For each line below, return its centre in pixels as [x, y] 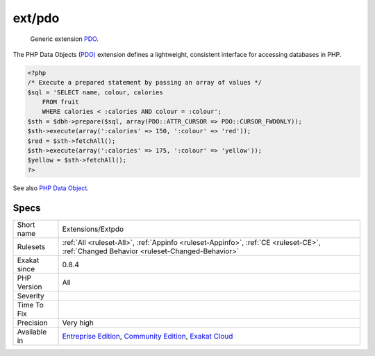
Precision [32, 323]
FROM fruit [60, 102]
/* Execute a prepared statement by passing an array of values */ [145, 83]
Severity [31, 296]
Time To [31, 305]
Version [30, 287]
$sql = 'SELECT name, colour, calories [95, 92]
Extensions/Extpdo [93, 229]
